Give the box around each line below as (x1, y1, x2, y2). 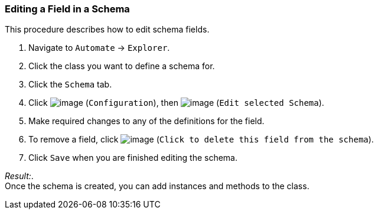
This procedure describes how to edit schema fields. (5, 24, 210, 35)
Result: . (5, 171, 34, 181)
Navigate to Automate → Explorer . (28, 43, 170, 53)
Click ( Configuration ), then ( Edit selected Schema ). (28, 98, 324, 108)
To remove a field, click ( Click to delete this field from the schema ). (28, 134, 374, 145)
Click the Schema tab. (28, 79, 112, 90)
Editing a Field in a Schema (5, 3, 130, 15)
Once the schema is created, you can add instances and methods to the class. (5, 181, 309, 192)
